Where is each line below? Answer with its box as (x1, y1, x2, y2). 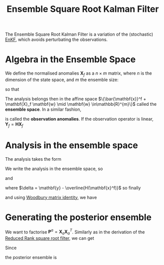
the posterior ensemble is (5, 255, 57, 261)
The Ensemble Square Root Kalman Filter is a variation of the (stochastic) (5, 31, 154, 38)
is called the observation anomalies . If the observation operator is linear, (5, 116, 154, 122)
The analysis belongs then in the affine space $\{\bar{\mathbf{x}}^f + (5, 95, 146, 102)
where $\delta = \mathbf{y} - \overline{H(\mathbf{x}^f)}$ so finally (5, 184, 141, 191)
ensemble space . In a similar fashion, (5, 106, 82, 112)
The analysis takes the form (5, 156, 62, 162)
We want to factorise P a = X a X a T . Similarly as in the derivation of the (5, 228, 145, 236)
